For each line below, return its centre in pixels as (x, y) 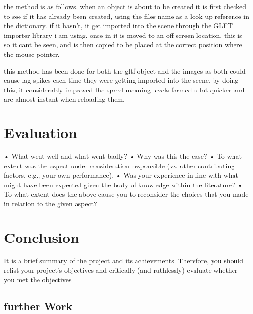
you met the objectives (38, 279)
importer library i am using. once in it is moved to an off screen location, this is (123, 35)
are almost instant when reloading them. (64, 99)
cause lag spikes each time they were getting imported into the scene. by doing (121, 80)
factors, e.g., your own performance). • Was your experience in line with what (121, 175)
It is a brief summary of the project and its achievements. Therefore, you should (124, 260)
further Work (38, 305)
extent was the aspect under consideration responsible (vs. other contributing (119, 165)
